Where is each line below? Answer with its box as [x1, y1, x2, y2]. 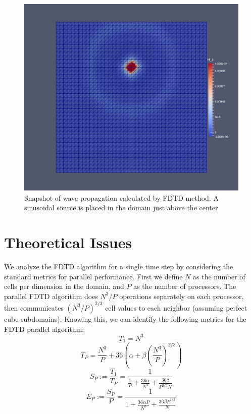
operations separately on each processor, [119, 290, 244, 301]
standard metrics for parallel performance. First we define [4, 271, 183, 281]
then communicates [4, 302, 64, 313]
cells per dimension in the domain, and [4, 281, 124, 291]
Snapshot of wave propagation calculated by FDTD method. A [24, 192, 219, 203]
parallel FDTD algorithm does [4, 290, 98, 301]
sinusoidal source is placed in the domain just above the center [24, 202, 218, 213]
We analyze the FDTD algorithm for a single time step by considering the [4, 261, 233, 272]
